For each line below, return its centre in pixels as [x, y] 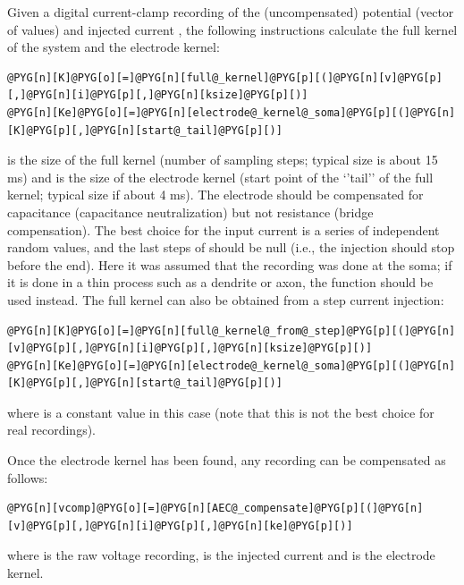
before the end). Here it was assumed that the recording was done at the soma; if [230, 264]
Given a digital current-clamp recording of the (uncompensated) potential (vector [231, 12]
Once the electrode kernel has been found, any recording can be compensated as [227, 460]
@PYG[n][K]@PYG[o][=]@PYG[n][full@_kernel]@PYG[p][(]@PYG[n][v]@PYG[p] [225, 77]
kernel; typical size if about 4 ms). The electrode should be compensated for [215, 195]
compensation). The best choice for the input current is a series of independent [224, 229]
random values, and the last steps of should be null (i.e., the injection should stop [231, 247]
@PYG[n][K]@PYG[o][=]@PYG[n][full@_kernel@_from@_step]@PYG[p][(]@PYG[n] [232, 331]
